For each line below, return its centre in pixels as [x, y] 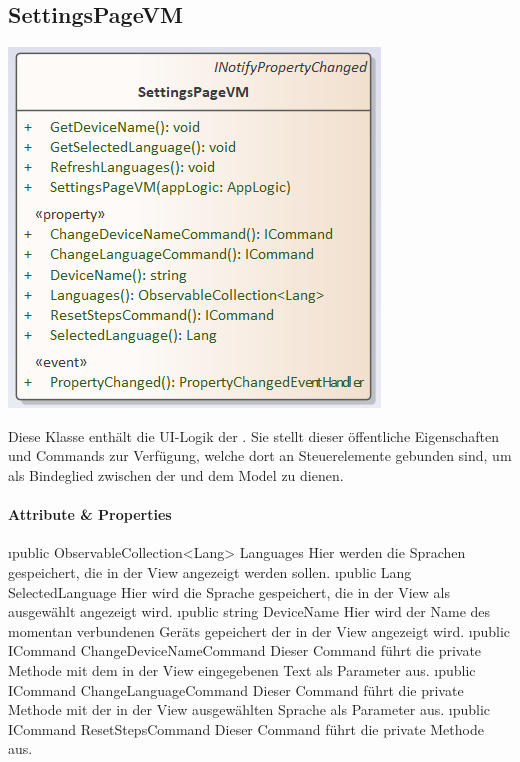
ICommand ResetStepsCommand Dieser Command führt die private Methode [246, 728]
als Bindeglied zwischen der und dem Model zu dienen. [176, 474]
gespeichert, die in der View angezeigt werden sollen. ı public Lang [210, 571]
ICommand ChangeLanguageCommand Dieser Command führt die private [236, 689]
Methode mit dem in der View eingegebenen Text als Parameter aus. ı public [242, 669]
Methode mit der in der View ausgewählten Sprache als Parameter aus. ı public [249, 709]
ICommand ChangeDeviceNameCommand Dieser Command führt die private [245, 650]
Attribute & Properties [90, 514]
